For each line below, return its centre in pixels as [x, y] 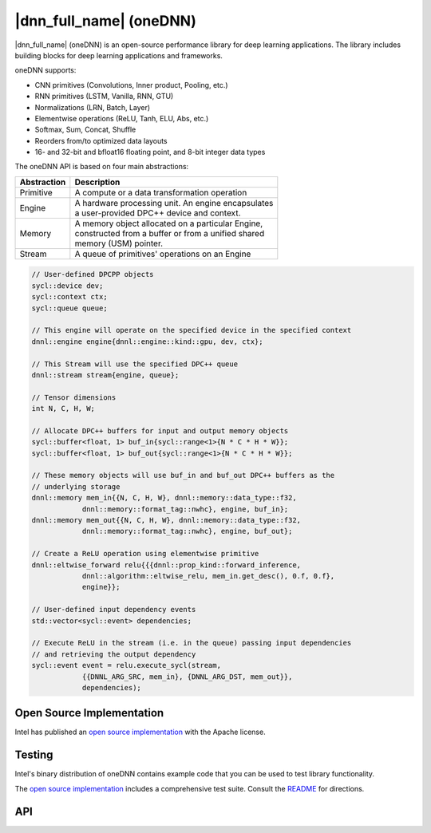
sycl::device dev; [67, 286]
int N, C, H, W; [63, 409]
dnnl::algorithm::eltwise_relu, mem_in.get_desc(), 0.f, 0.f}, [208, 576]
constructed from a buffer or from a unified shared [170, 233]
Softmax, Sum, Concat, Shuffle [85, 130]
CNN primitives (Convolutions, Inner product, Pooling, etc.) [131, 85]
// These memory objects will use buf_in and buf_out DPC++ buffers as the [183, 476]
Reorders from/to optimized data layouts [101, 140]
